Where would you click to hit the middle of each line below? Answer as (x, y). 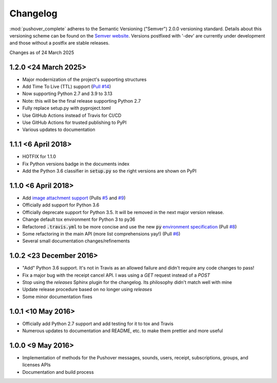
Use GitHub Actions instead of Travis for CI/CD (72, 115)
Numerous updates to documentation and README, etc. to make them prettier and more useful (123, 331)
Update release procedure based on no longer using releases (87, 290)
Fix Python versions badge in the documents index (76, 164)
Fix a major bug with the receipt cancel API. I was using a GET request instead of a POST (116, 275)
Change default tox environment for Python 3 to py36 (79, 219)
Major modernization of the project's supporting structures (84, 79)
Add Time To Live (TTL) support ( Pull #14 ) (67, 87)
